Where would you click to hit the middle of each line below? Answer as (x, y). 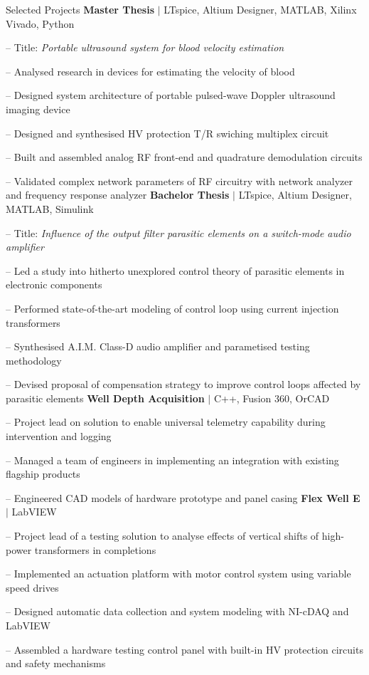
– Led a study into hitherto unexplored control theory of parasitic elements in (175, 270)
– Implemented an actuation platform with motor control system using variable (178, 574)
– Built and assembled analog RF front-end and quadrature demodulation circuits (184, 157)
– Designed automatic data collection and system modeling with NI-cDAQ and (177, 611)
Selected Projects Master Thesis (80, 9)
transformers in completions (95, 549)
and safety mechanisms (56, 663)
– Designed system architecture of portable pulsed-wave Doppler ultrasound (171, 95)
